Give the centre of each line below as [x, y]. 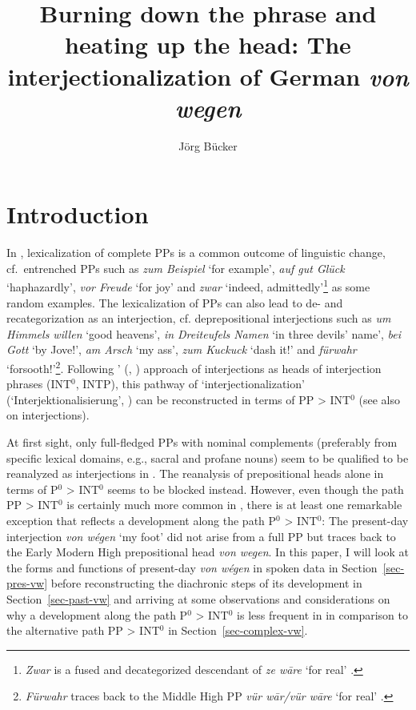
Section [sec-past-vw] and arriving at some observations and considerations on [198, 599]
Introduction [78, 214]
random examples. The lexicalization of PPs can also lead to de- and [175, 302]
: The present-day [365, 521]
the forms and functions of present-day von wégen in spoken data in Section [192, 567]
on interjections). [48, 415]
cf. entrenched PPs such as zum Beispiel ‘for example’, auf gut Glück [176, 268]
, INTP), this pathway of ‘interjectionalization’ [190, 384]
